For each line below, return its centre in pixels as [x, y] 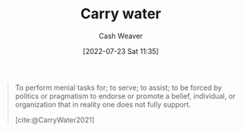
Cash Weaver [121, 36]
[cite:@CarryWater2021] [54, 119]
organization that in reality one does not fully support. [103, 104]
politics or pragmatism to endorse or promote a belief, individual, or [125, 95]
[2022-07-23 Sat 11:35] [121, 51]
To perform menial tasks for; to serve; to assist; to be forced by [118, 87]
